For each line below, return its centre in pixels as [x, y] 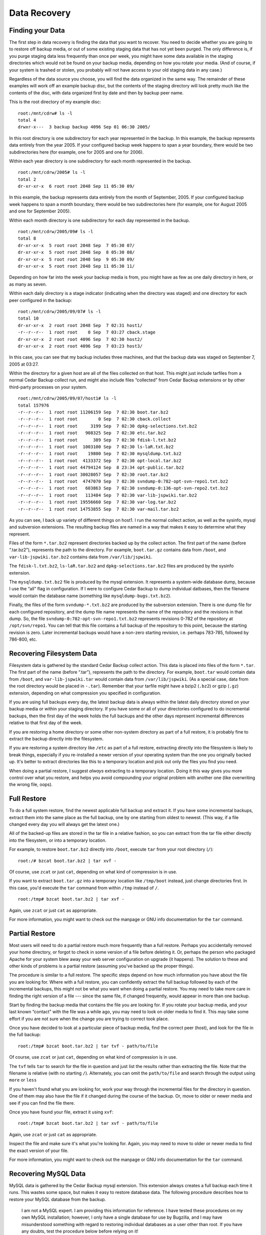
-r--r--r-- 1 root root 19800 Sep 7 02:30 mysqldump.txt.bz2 [100, 454]
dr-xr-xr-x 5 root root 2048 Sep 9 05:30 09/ [76, 259]
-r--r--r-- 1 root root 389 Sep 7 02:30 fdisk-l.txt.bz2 [97, 440]
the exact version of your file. [39, 1151]
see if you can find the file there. [42, 1103]
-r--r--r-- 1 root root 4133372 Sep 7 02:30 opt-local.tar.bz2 [100, 460]
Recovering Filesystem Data [53, 653]
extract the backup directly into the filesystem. [56, 739]
